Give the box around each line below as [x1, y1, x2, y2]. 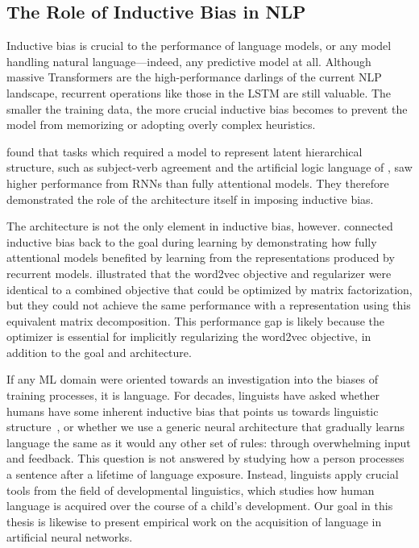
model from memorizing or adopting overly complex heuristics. [6, 116, 316, 133]
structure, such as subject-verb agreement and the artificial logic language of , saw [6, 159, 413, 176]
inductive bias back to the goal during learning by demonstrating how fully [6, 233, 377, 250]
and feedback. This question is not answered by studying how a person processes [6, 450, 404, 467]
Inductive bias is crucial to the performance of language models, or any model [6, 37, 392, 54]
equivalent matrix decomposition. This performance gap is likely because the [6, 312, 385, 329]
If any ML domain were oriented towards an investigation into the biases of [6, 371, 379, 388]
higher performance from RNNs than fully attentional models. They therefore [6, 174, 389, 191]
